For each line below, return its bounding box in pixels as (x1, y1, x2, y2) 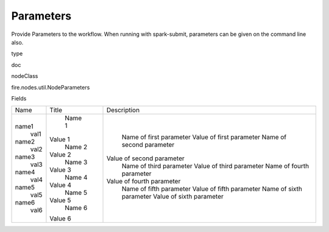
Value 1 (49, 135, 70, 144)
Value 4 (49, 181, 72, 189)
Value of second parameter (106, 154, 185, 163)
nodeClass (11, 72, 38, 80)
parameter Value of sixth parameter (121, 192, 224, 201)
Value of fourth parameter (106, 177, 181, 186)
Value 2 (49, 150, 71, 159)
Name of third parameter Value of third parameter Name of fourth (121, 162, 310, 170)
